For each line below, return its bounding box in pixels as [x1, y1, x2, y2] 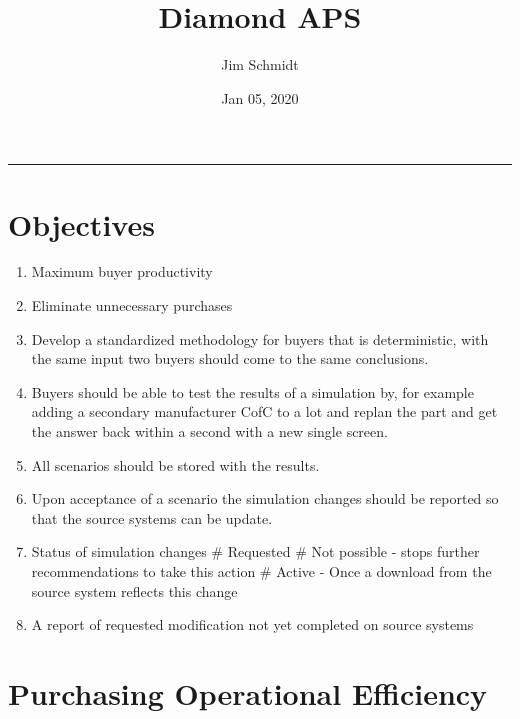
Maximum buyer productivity [31, 261, 213, 282]
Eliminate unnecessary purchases [31, 295, 233, 316]
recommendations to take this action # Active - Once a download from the [31, 560, 492, 581]
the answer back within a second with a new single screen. [31, 421, 388, 441]
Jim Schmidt [221, 54, 299, 75]
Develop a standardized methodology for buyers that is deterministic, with [31, 328, 489, 349]
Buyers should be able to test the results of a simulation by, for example [31, 381, 474, 402]
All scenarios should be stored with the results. [31, 454, 320, 475]
